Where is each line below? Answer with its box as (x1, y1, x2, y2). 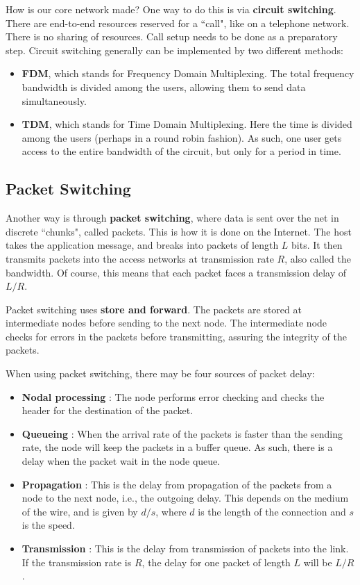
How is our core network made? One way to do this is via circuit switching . (6, 2, 336, 16)
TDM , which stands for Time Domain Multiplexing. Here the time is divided (22, 117, 352, 131)
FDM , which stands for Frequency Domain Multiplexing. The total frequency (22, 66, 354, 81)
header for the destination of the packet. (22, 403, 194, 418)
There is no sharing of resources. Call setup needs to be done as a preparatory (6, 29, 338, 44)
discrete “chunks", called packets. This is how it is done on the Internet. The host (6, 224, 352, 238)
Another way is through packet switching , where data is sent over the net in (6, 211, 339, 225)
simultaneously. (22, 93, 87, 108)
